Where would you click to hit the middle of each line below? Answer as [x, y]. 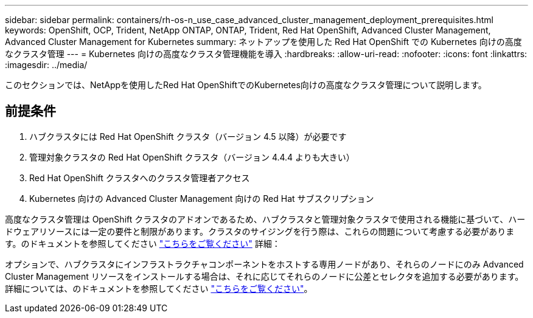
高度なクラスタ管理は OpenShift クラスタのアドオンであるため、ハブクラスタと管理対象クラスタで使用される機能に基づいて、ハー [265, 219]
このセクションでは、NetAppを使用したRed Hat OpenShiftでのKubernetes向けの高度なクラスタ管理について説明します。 [246, 85]
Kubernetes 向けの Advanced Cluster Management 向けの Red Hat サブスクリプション [202, 198]
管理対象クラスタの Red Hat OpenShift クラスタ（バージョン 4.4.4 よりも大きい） [192, 157]
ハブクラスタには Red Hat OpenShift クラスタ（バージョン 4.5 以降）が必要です [188, 136]
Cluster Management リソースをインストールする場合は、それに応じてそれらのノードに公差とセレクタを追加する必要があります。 [264, 276]
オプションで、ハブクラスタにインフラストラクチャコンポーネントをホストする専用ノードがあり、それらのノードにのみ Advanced [264, 264]
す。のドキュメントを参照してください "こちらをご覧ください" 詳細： [143, 243]
